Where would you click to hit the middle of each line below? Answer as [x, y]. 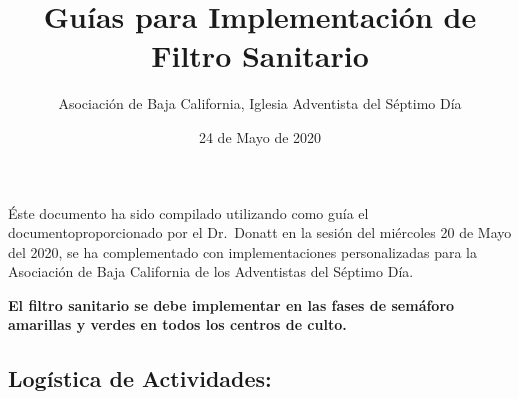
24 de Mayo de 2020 [260, 136]
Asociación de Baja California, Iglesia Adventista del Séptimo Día [260, 103]
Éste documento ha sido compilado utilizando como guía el [188, 212]
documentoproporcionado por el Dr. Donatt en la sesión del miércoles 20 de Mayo [260, 232]
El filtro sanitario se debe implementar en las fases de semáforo [231, 304]
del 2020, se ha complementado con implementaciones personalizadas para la [242, 251]
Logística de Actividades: [140, 378]
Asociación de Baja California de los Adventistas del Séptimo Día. [211, 271]
